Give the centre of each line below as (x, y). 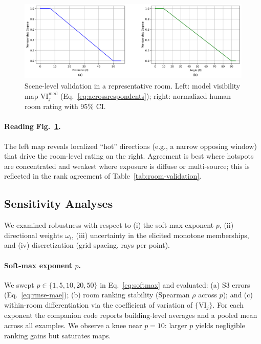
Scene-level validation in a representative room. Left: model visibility (133, 85)
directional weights (34, 235)
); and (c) (238, 295)
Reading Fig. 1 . (32, 126)
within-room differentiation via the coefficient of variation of (99, 304)
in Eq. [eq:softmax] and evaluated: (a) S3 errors (175, 284)
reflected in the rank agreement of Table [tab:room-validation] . (103, 176)
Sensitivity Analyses (59, 203)
